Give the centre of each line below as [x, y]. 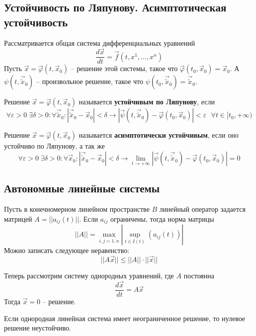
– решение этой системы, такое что [124, 68]
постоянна [199, 276]
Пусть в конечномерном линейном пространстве [77, 209]
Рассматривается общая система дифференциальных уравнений [100, 42]
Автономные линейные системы [82, 188]
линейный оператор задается [202, 209]
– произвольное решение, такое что [90, 81]
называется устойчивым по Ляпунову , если [147, 102]
